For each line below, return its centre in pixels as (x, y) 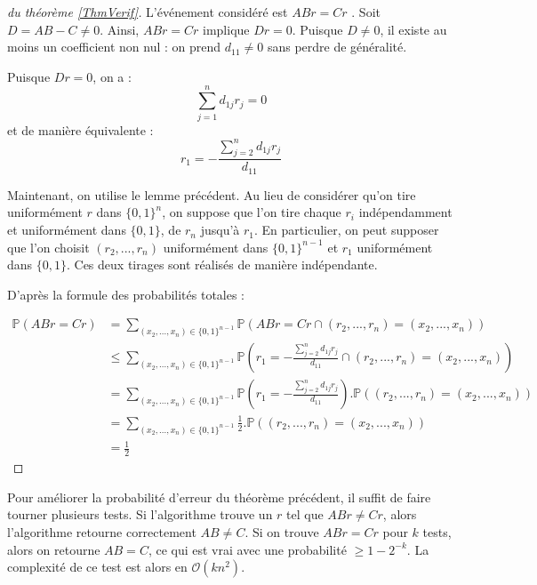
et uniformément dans (67, 230)
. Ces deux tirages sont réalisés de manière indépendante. (222, 264)
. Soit (366, 12)
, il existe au (413, 29)
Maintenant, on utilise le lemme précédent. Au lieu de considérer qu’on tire (212, 194)
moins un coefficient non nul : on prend (114, 47)
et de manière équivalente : (80, 129)
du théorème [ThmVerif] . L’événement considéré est (148, 12)
